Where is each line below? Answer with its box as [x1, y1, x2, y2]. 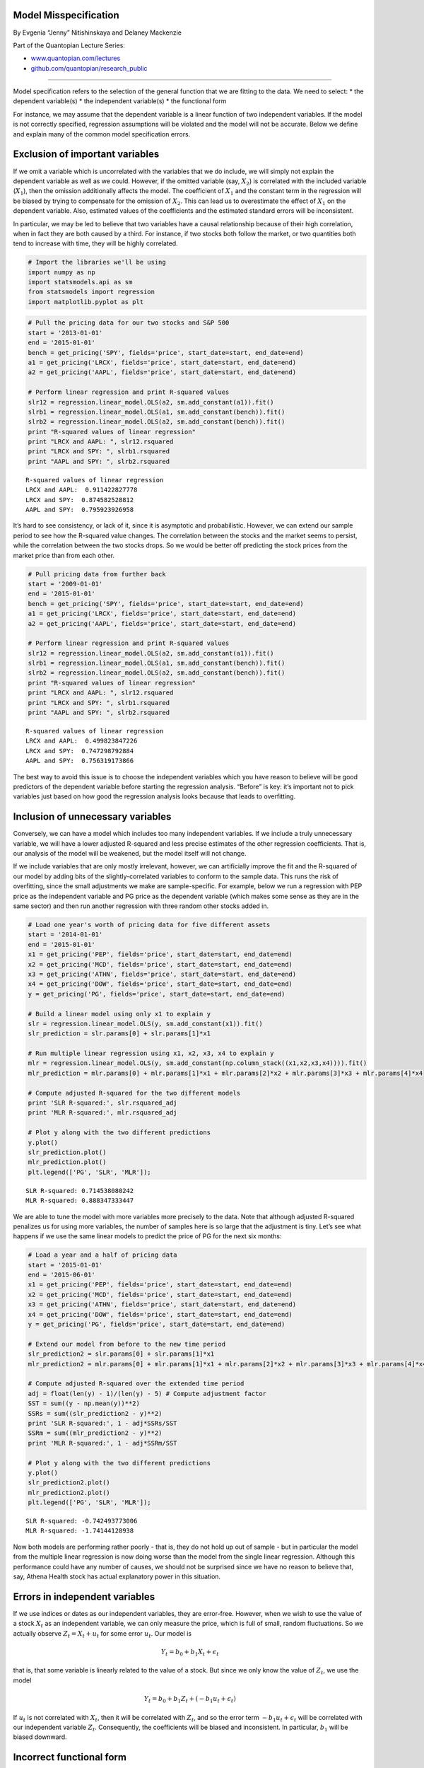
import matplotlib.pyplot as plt [28, 298, 144, 306]
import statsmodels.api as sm [28, 278, 133, 286]
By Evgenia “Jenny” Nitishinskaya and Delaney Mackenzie [13, 28, 182, 37]
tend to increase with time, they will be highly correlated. [13, 239, 178, 248]
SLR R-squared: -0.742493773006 [25, 1517, 138, 1525]
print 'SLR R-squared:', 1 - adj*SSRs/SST [28, 1419, 177, 1427]
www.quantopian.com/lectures [30, 54, 121, 63]
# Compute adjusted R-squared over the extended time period [28, 1380, 245, 1388]
